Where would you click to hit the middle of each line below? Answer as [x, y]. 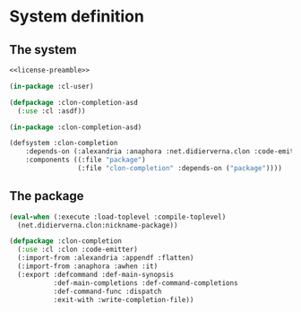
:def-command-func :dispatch [108, 291]
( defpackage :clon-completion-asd [74, 102]
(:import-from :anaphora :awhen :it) [88, 266]
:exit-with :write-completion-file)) [124, 299]
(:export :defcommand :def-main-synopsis [96, 274]
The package [47, 196]
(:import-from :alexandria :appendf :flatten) [106, 258]
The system [43, 50]
